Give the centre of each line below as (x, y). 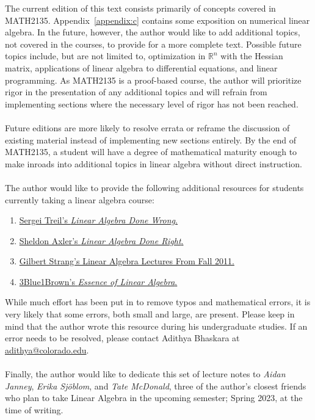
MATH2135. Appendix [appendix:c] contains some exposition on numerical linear (157, 20)
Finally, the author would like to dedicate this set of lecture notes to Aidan (145, 374)
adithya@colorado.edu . (47, 349)
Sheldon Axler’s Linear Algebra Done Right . (101, 240)
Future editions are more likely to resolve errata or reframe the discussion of (147, 127)
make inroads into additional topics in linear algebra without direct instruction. (154, 163)
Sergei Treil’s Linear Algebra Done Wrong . (98, 220)
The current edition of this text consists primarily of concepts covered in (140, 8)
